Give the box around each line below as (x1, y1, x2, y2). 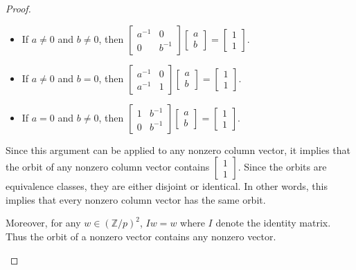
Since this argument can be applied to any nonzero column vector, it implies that (6, 142, 351, 157)
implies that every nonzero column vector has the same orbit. (6, 192, 266, 206)
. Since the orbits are (238, 160, 327, 174)
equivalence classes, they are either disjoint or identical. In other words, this (6, 179, 328, 193)
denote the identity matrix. (215, 215, 331, 230)
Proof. (6, 1, 31, 15)
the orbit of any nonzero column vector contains (6, 160, 210, 174)
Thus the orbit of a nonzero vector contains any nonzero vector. (6, 229, 276, 243)
